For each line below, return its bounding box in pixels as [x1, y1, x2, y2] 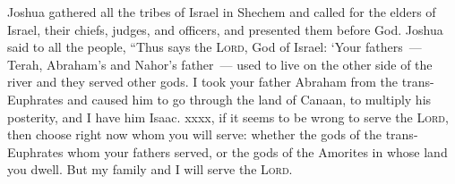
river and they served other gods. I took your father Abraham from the [7, 72, 399, 91]
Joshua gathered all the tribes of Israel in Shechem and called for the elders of [7, 3, 436, 21]
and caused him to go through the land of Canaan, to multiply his [67, 89, 432, 108]
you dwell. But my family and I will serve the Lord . [7, 160, 293, 179]
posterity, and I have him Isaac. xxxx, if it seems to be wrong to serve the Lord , [7, 107, 449, 126]
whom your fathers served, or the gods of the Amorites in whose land [67, 142, 448, 161]
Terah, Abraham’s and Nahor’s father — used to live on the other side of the [7, 54, 433, 73]
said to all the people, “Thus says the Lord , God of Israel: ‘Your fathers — [7, 38, 422, 56]
